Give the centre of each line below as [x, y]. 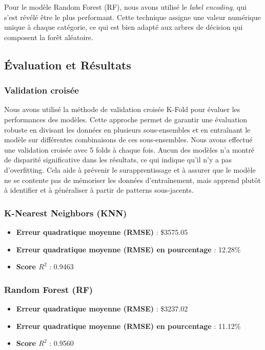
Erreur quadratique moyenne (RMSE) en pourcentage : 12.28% [128, 249]
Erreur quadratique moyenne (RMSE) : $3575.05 [102, 232]
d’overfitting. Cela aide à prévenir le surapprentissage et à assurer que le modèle [130, 169]
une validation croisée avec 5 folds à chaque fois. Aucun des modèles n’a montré [129, 149]
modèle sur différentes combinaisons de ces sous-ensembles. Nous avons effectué [128, 140]
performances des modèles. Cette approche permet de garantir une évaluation [126, 119]
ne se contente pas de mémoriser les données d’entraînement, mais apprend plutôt [132, 180]
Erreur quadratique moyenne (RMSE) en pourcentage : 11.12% [128, 326]
